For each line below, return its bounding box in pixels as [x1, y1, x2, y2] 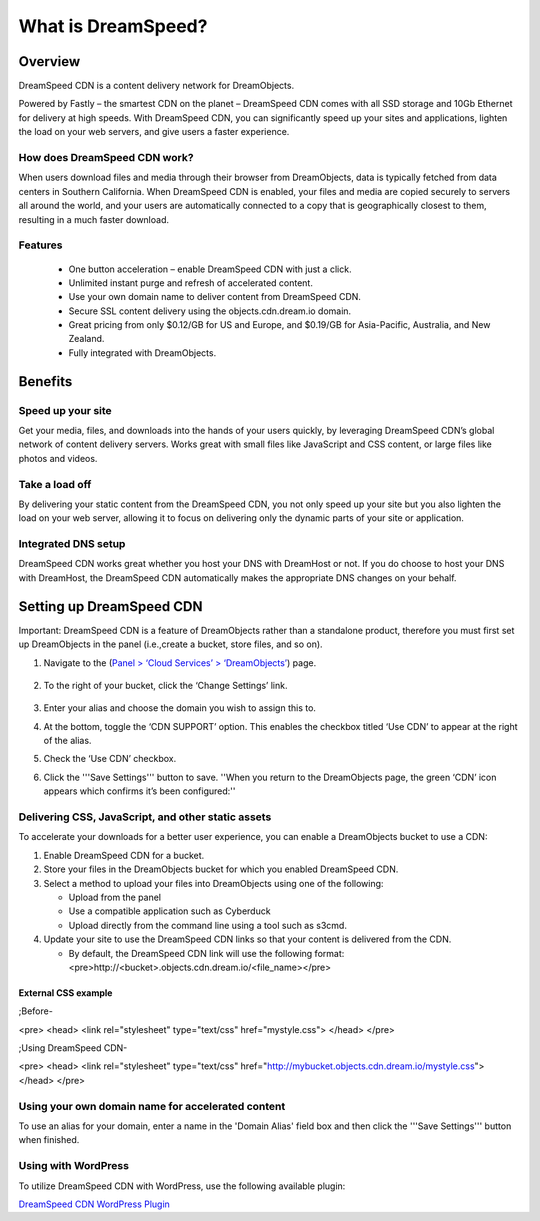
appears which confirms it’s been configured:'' [43, 785, 236, 797]
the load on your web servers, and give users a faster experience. [18, 126, 290, 138]
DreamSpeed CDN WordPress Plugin [18, 1198, 170, 1210]
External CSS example [18, 986, 113, 999]
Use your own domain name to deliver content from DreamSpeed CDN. [68, 291, 362, 303]
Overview [18, 53, 81, 70]
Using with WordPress [18, 1159, 130, 1173]
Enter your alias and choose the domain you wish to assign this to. [43, 702, 317, 714]
